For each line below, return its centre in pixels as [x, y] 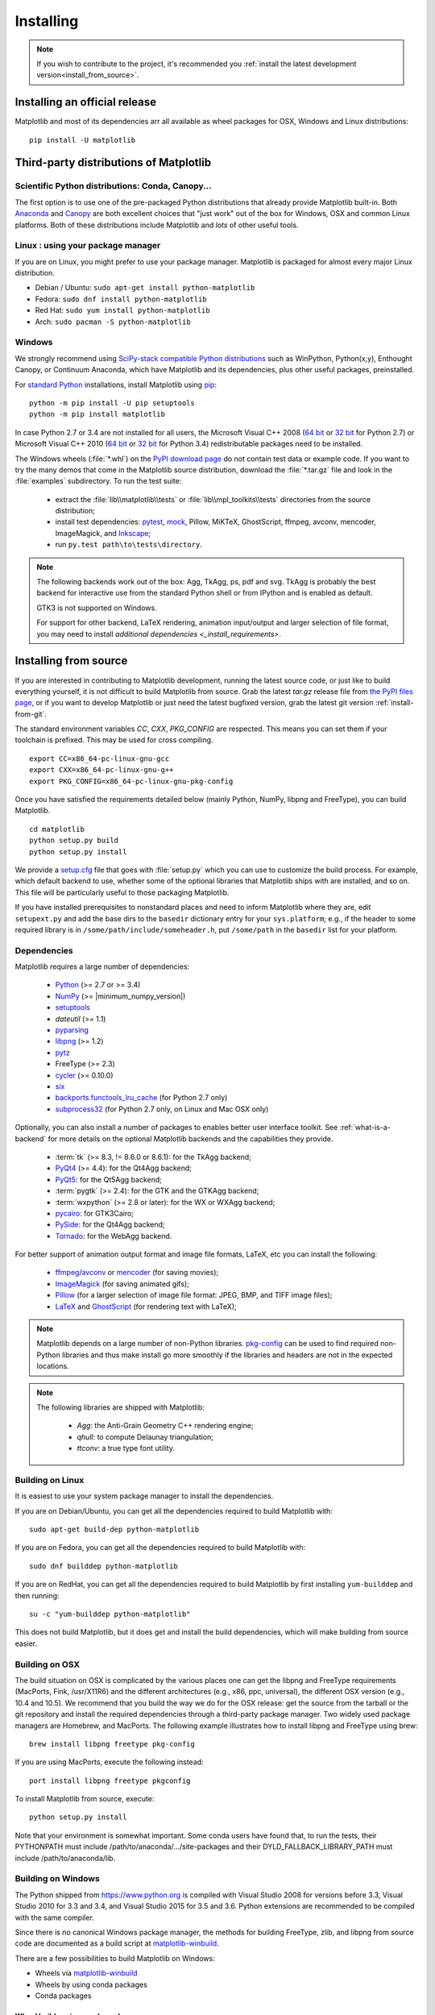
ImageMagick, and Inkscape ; [103, 533]
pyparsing [72, 1030]
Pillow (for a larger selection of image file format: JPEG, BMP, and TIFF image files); [194, 1295]
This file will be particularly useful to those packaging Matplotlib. [122, 892]
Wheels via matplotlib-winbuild [86, 1973]
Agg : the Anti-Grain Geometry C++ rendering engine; [165, 1426]
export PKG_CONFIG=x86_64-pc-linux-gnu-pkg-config [131, 781]
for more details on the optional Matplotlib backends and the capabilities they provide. [191, 1138]
